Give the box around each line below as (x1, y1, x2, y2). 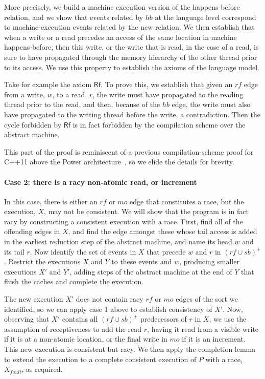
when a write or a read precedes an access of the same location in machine (4, 31, 237, 42)
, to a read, (52, 89, 87, 99)
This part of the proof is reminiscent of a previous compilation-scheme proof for (4, 146, 254, 157)
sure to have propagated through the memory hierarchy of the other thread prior (4, 51, 257, 62)
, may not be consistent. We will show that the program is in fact (44, 206, 249, 217)
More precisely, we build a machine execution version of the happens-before (4, 2, 240, 12)
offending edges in (4, 226, 60, 237)
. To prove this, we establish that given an (101, 79, 233, 90)
